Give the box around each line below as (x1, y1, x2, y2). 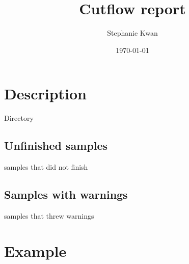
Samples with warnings (4, 187, 128, 202)
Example (4, 240, 67, 261)
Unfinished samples (4, 138, 108, 153)
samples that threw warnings (4, 210, 94, 221)
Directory (4, 113, 34, 123)
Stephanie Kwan (107, 28, 158, 38)
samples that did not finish (4, 162, 88, 172)
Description (4, 83, 87, 104)
